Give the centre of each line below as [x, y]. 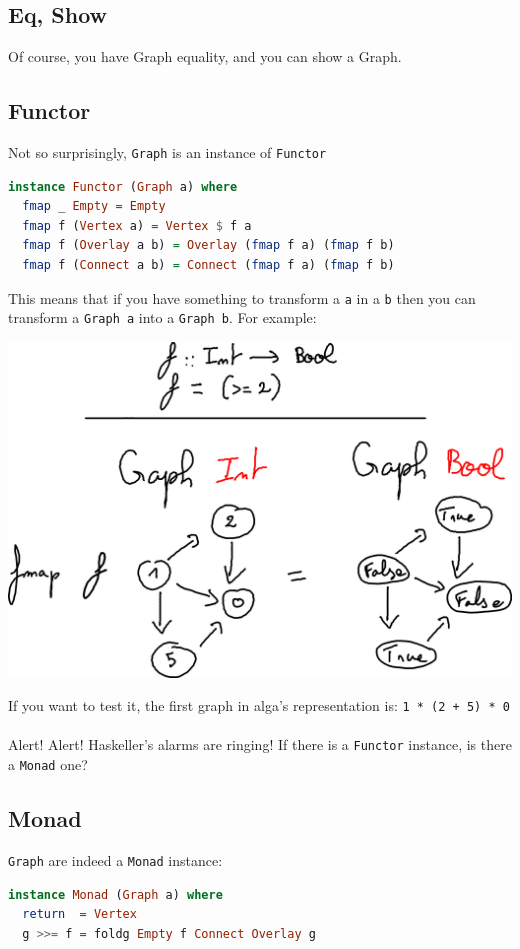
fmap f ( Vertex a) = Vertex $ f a [137, 225]
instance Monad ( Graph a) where [115, 894]
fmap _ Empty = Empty [94, 206]
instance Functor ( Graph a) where [123, 186]
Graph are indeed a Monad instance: [115, 859]
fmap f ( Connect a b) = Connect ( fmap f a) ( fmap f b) [208, 265]
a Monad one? [48, 764]
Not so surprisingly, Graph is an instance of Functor [167, 152]
